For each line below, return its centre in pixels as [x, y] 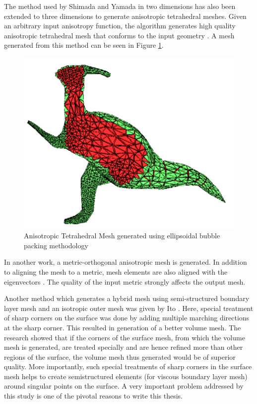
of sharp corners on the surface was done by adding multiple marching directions [127, 318]
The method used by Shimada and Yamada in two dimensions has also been [120, 6]
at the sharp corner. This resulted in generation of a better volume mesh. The [123, 327]
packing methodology [56, 245]
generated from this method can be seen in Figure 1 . [84, 45]
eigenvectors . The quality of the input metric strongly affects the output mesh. [125, 281]
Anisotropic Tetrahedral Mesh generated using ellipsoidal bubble [122, 236]
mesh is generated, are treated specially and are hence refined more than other [124, 347]
